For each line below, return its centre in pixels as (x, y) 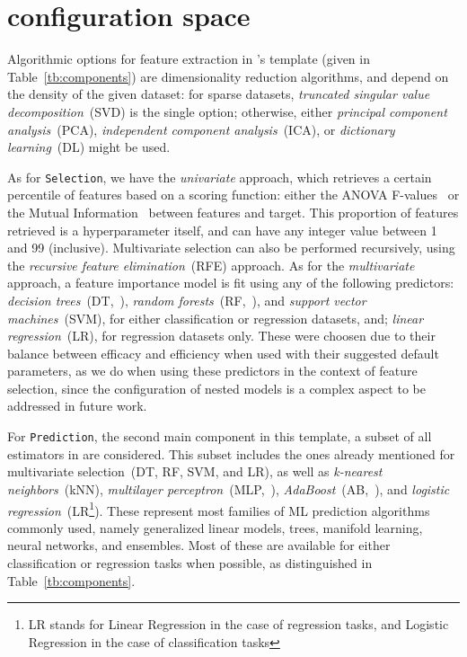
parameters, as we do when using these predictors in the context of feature (212, 371)
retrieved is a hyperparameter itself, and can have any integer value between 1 (222, 230)
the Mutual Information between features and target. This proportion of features (233, 212)
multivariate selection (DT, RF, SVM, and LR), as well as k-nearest (195, 471)
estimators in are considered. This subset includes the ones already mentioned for (231, 453)
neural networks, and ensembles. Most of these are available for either (199, 545)
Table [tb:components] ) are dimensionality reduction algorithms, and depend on (228, 76)
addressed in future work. (77, 406)
